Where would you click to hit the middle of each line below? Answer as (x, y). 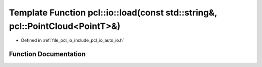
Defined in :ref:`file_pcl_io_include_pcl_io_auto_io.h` (73, 40)
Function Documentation (47, 54)
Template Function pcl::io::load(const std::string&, (113, 13)
